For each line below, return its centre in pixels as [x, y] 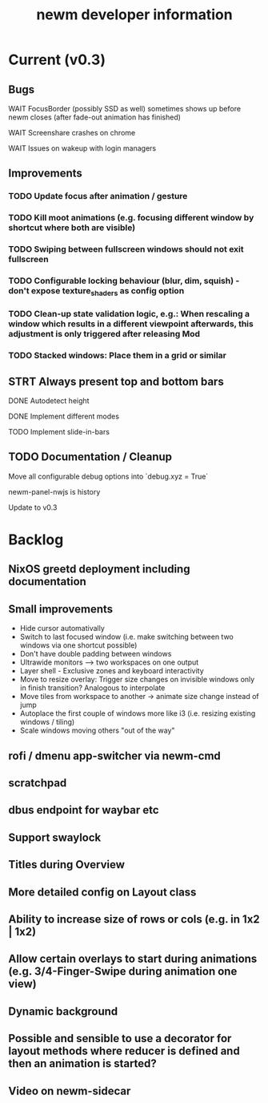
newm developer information [134, 15]
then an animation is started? [83, 1064]
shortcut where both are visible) [72, 228]
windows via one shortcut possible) [78, 645]
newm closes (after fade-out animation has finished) [95, 117]
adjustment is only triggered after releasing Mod [104, 334]
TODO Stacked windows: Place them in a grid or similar [117, 356]
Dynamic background [63, 1011]
